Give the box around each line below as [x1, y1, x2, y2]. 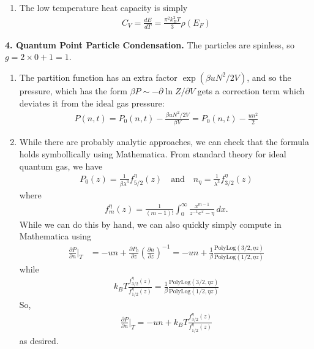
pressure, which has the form [19, 84, 127, 97]
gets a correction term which [197, 84, 305, 97]
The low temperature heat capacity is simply [19, 1, 188, 13]
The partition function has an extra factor [19, 70, 178, 83]
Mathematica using [19, 230, 91, 242]
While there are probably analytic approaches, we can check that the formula [19, 135, 309, 148]
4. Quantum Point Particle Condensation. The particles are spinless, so [5, 38, 294, 51]
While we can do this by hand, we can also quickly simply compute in [19, 217, 282, 230]
